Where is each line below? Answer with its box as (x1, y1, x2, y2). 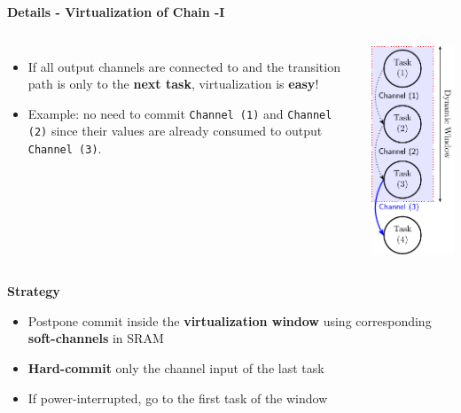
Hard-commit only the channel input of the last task (27, 358, 324, 377)
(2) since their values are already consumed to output (27, 121, 323, 140)
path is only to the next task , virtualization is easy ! (27, 74, 319, 93)
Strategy (7, 282, 60, 300)
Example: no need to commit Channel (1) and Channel (27, 104, 332, 122)
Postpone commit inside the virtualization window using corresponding (27, 311, 432, 330)
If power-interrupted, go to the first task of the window (27, 388, 328, 407)
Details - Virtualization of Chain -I (7, 3, 225, 20)
